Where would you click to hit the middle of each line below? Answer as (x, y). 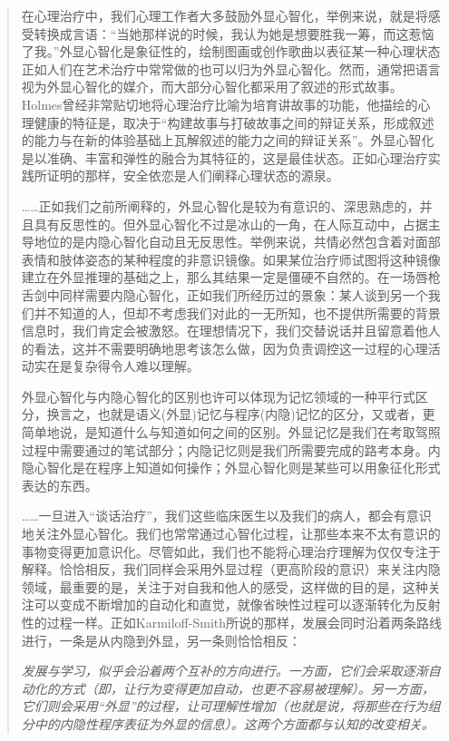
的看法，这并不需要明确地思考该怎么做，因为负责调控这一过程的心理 (224, 348)
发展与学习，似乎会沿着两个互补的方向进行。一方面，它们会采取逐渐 (224, 671)
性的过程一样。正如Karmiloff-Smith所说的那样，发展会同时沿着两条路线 (232, 622)
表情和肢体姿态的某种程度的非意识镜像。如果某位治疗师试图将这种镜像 (231, 259)
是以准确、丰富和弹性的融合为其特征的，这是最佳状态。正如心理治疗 (224, 157)
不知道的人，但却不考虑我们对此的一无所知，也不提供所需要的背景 (244, 312)
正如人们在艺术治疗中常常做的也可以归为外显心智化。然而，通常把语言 (231, 68)
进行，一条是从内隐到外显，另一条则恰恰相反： (161, 640)
